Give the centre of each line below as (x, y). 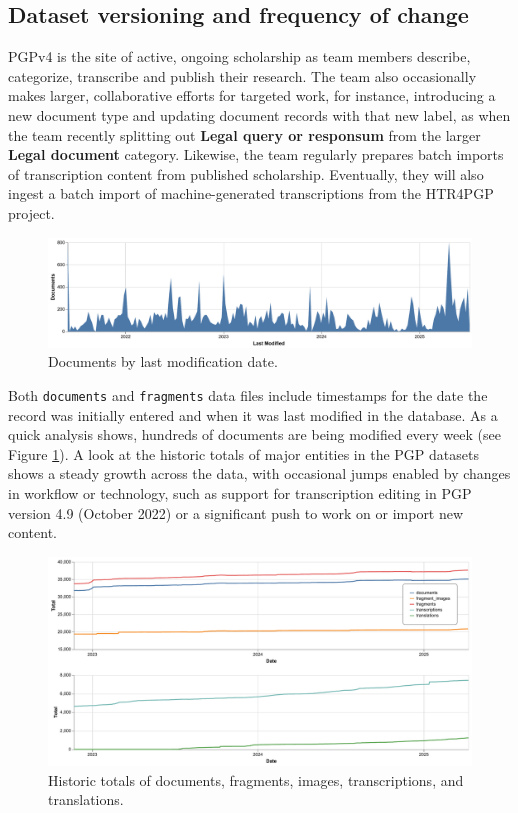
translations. (86, 799)
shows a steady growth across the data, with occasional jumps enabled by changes (259, 473)
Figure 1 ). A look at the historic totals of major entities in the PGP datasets (243, 453)
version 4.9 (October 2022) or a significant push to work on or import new (236, 512)
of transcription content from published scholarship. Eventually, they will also (246, 173)
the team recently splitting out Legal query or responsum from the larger (244, 134)
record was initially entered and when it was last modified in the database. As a (253, 414)
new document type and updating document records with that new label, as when (259, 114)
